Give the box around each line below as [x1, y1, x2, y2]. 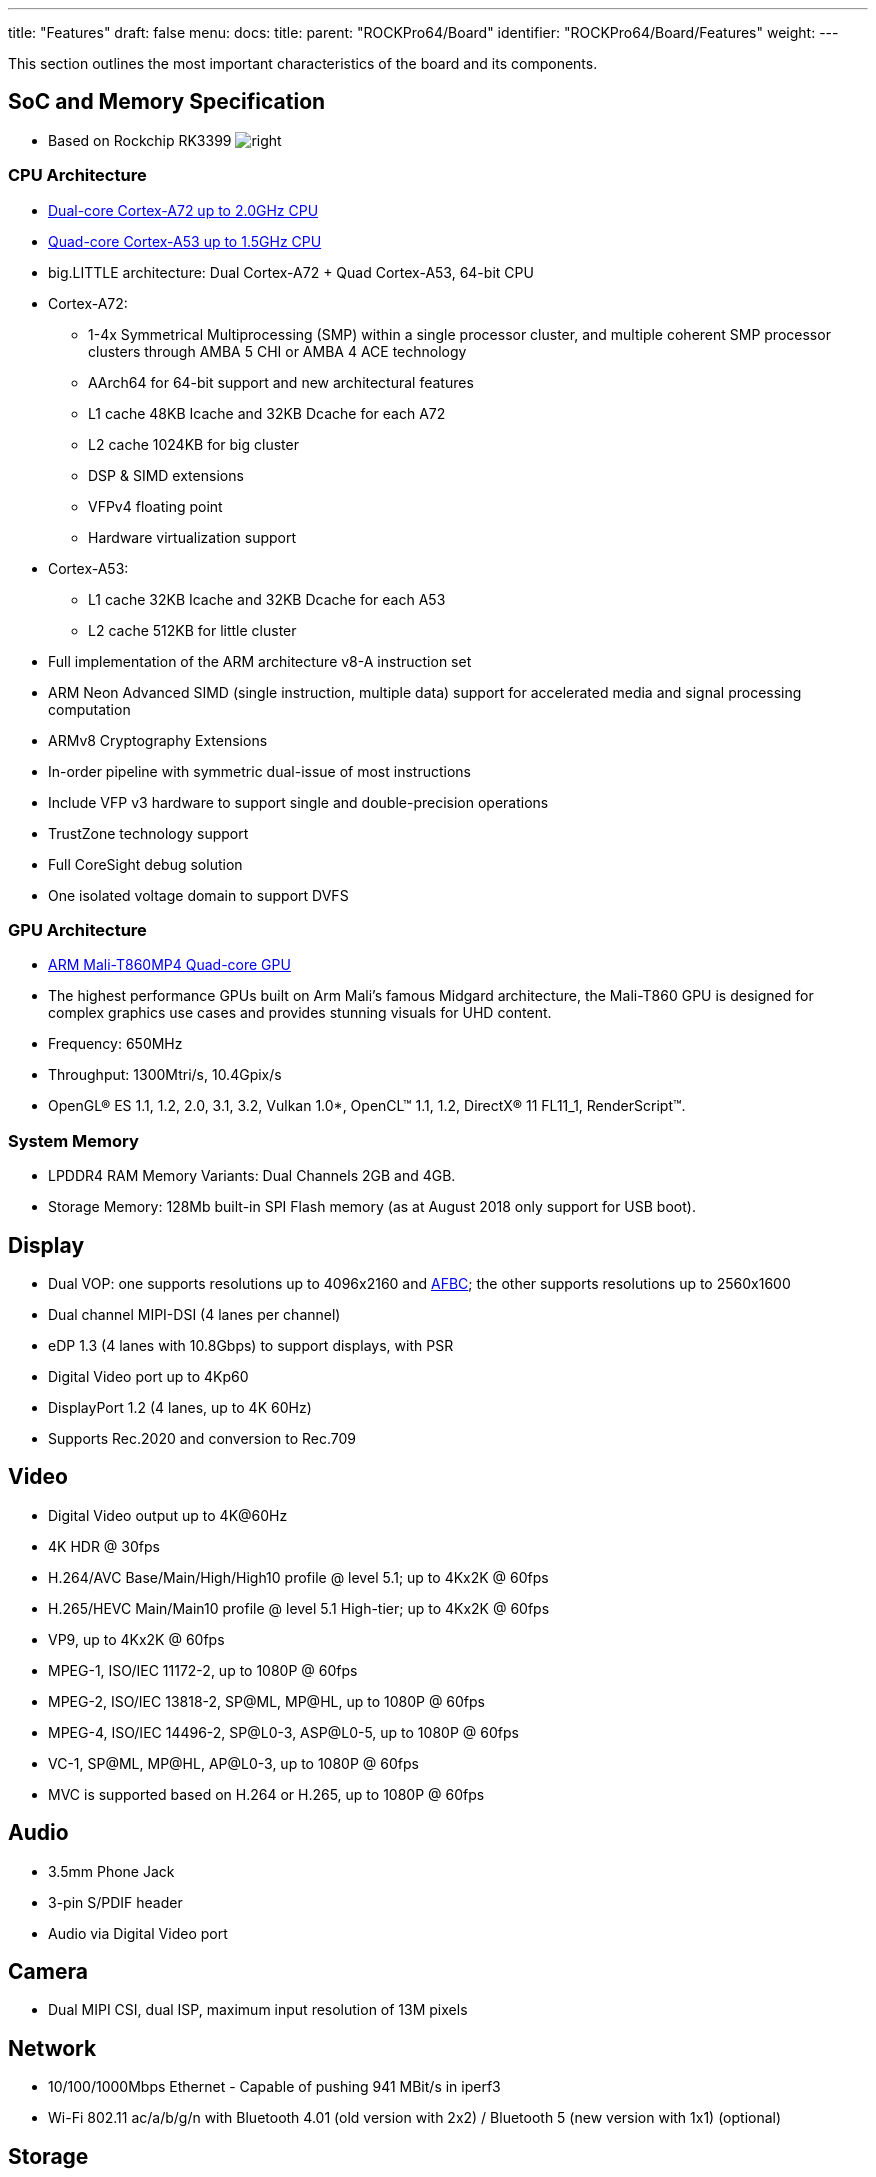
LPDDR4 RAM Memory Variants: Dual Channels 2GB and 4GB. [48, 1167, 456, 1185]
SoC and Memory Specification [8, 89, 326, 115]
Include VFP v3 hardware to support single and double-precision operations [48, 793, 549, 811]
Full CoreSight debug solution [48, 855, 243, 873]
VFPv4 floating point [88, 497, 223, 515]
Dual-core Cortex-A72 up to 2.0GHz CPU [48, 201, 319, 219]
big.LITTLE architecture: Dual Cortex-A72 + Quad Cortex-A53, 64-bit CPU [48, 263, 534, 281]
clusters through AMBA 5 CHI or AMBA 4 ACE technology [88, 342, 467, 360]
